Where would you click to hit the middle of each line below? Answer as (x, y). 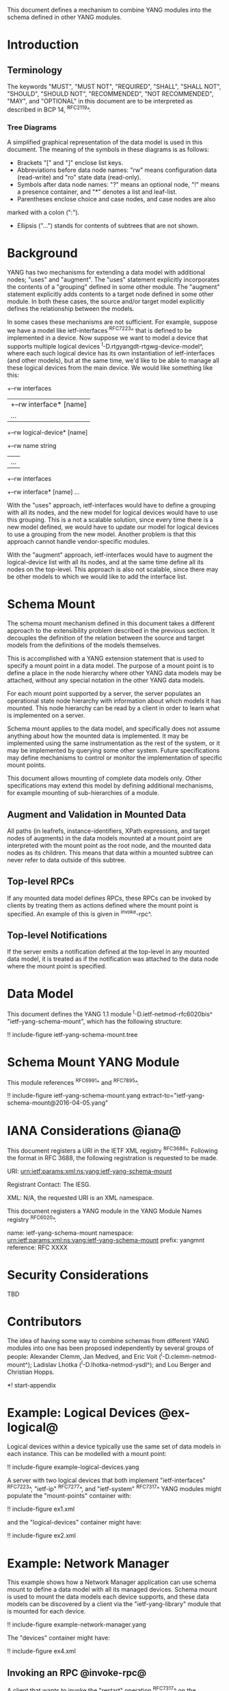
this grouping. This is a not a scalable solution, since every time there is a (110, 520)
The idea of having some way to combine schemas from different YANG (108, 1340)
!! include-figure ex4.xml (42, 1651)
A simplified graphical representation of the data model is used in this (105, 142)
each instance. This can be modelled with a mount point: (87, 1453)
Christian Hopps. (31, 1372)
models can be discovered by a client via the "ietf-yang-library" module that (114, 1604)
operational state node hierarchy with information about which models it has (114, 701)
